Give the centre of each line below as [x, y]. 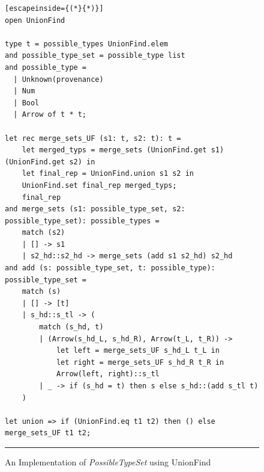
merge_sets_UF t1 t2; [48, 433]
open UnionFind [35, 20]
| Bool [26, 103]
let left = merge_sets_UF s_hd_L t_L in [138, 351]
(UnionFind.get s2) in [50, 162]
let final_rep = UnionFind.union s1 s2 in [108, 174]
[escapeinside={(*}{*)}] [54, 8]
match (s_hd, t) [71, 327]
